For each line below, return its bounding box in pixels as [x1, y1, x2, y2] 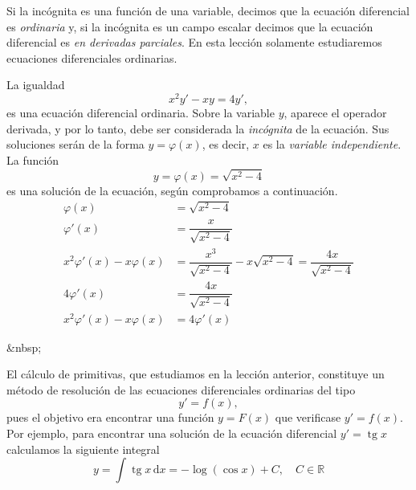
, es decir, [202, 136, 250, 153]
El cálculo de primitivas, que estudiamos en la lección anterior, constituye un [6, 365, 385, 382]
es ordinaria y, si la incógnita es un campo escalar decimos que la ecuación [6, 18, 373, 35]
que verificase [275, 409, 341, 426]
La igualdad [6, 76, 65, 93]
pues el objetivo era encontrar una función [6, 409, 214, 426]
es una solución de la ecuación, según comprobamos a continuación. [6, 182, 338, 198]
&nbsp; [6, 338, 42, 355]
